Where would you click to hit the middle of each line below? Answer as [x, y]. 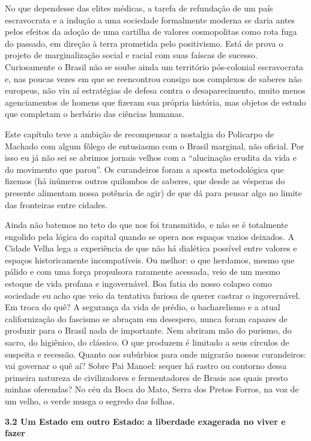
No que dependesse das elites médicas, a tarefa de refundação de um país [139, 8]
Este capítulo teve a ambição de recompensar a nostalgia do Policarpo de [139, 133]
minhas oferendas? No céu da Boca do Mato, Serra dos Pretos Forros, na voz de [152, 389]
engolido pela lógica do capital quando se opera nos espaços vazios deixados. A [149, 236]
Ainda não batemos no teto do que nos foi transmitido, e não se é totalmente [146, 225]
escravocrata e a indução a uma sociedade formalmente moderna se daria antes [150, 19]
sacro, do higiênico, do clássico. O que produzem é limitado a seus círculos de [147, 342]
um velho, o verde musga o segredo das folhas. [90, 401]
